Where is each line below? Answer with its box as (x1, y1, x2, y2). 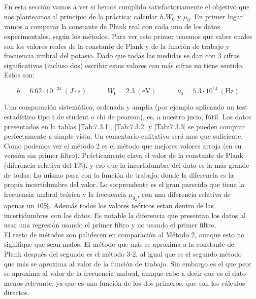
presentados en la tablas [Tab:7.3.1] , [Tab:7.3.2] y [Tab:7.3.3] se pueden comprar (4, 121, 245, 131)
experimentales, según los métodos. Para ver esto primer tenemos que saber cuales (4, 31, 252, 41)
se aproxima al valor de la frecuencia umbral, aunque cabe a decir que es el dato (4, 268, 246, 278)
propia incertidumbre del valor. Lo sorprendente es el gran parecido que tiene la (4, 179, 245, 189)
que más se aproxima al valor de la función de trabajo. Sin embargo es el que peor (4, 258, 252, 268)
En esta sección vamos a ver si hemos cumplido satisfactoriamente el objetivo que (4, 1, 250, 11)
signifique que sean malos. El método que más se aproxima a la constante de (4, 239, 234, 249)
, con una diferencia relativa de (137, 188, 231, 199)
